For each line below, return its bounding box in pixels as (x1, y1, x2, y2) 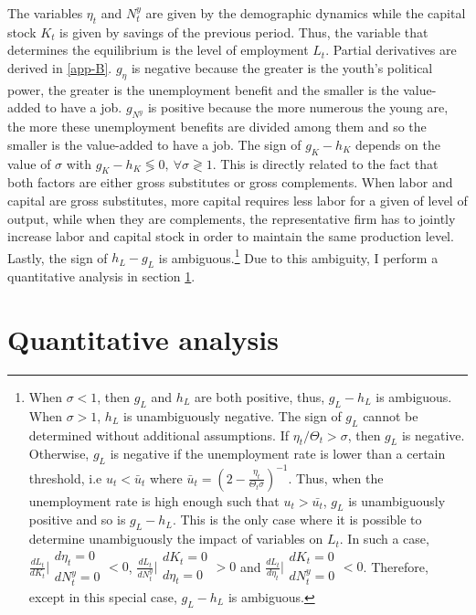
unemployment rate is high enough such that (28, 491, 280, 510)
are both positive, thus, (194, 387, 325, 406)
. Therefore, (363, 557, 428, 576)
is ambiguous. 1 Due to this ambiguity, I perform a (158, 245, 439, 267)
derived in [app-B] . (7, 58, 112, 77)
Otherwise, (28, 444, 90, 463)
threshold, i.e (28, 468, 102, 487)
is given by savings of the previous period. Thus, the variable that (59, 22, 428, 41)
